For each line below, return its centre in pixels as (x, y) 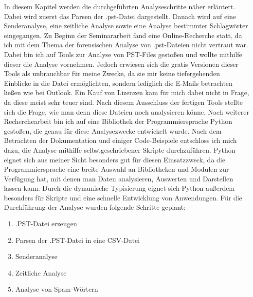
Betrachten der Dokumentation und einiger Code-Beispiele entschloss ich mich (120, 140)
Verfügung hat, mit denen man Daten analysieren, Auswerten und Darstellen (118, 178)
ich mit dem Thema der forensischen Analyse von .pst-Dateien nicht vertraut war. (126, 45)
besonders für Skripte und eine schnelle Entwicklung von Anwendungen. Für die (123, 197)
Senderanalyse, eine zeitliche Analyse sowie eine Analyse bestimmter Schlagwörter (126, 26)
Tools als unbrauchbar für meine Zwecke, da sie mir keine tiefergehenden (112, 73)
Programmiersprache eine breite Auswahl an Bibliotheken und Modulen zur (117, 169)
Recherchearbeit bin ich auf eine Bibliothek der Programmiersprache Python (118, 121)
